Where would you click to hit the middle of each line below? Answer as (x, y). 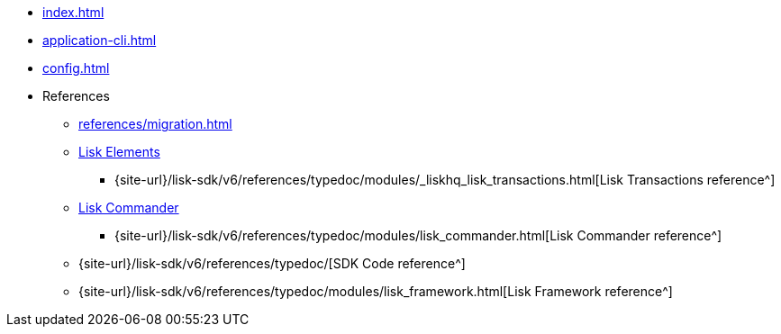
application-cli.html (100, 40)
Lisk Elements (119, 152)
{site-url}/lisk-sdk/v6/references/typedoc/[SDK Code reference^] (272, 263)
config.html (76, 68)
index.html (73, 12)
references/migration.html (155, 124)
